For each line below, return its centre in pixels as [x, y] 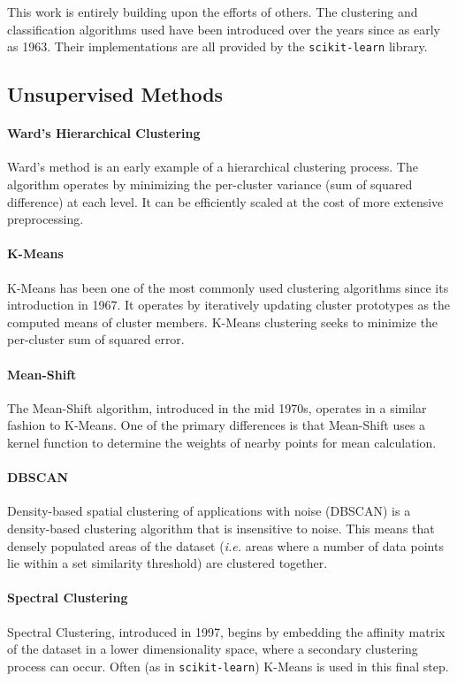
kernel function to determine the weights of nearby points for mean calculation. [222, 442]
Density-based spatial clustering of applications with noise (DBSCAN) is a [209, 511]
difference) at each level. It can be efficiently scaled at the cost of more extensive [225, 201]
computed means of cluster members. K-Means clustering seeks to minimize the [223, 322]
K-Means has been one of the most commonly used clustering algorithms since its [228, 287]
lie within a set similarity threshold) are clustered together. [168, 563]
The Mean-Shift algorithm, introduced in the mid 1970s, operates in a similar [217, 407]
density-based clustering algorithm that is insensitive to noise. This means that [221, 528]
